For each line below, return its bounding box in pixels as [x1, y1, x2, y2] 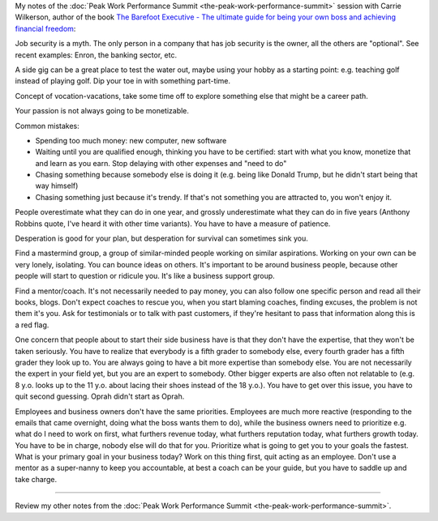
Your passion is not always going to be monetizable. [15, 106, 190, 116]
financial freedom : [15, 23, 76, 33]
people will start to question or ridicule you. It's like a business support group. [15, 271, 275, 281]
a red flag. [15, 320, 49, 330]
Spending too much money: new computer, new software [35, 135, 227, 145]
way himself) [35, 181, 79, 190]
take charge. [15, 474, 57, 484]
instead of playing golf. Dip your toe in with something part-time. [15, 76, 231, 86]
